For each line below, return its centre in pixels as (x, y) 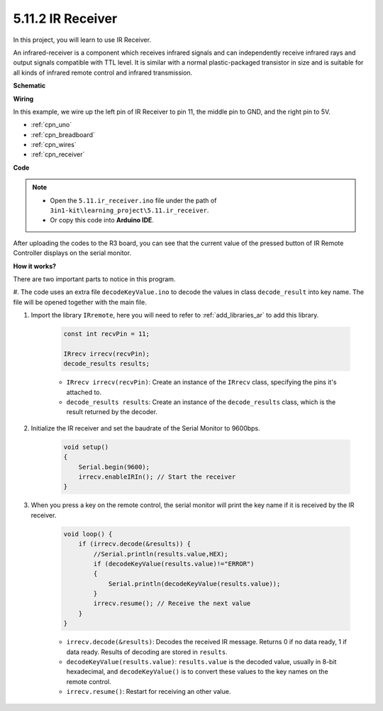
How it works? (35, 266)
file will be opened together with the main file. (80, 302)
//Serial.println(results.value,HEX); (161, 554)
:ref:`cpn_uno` (51, 125)
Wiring (23, 99)
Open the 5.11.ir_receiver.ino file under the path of (133, 200)
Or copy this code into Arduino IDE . (102, 220)
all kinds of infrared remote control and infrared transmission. (103, 72)
